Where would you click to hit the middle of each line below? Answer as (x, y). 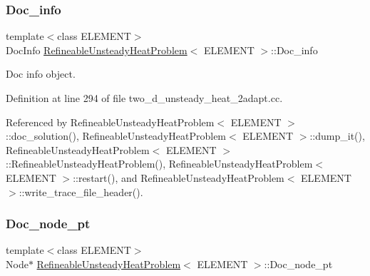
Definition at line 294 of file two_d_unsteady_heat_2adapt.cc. (144, 98)
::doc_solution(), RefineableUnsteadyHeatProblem (116, 136)
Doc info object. (41, 74)
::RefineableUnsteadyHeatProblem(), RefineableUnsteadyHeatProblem (159, 164)
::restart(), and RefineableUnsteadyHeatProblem (179, 177)
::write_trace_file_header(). (81, 191)
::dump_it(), (337, 136)
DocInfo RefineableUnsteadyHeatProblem (97, 50)
